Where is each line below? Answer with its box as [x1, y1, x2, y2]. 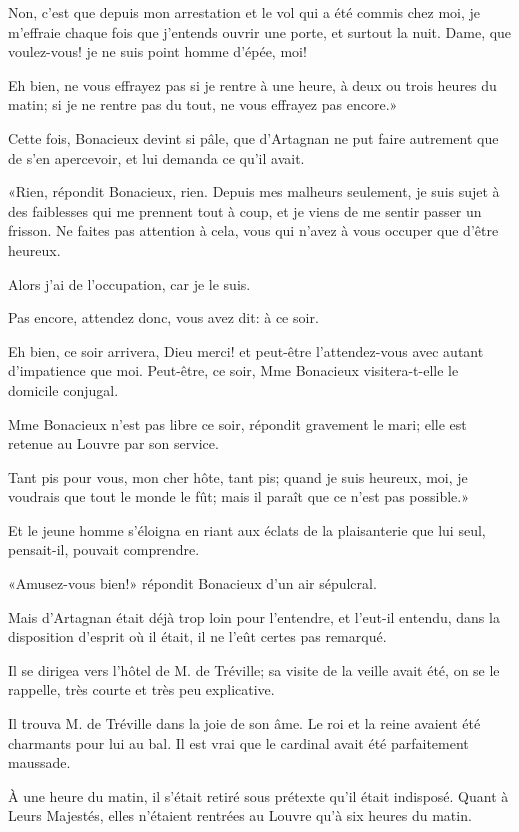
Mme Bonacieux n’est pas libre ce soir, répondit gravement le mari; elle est [8, 413, 467, 434]
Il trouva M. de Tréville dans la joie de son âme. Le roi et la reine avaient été [8, 713, 481, 734]
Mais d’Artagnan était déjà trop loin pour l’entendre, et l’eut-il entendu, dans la [8, 606, 500, 627]
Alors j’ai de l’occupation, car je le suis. [8, 273, 251, 294]
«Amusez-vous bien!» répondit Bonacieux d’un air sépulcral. [8, 573, 377, 594]
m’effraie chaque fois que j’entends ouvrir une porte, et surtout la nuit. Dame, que [8, 21, 512, 42]
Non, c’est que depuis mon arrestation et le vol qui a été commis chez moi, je [8, 2, 481, 22]
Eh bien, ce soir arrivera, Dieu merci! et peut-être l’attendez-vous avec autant [8, 340, 484, 361]
